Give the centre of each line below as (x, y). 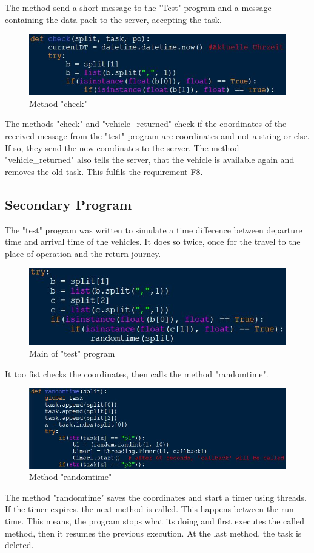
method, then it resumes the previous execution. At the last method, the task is (153, 533)
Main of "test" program (72, 353)
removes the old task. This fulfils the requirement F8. (104, 171)
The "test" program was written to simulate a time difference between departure (154, 229)
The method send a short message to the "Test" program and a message (138, 7)
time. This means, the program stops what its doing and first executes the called (155, 521)
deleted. (19, 545)
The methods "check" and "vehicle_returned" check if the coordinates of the (146, 124)
